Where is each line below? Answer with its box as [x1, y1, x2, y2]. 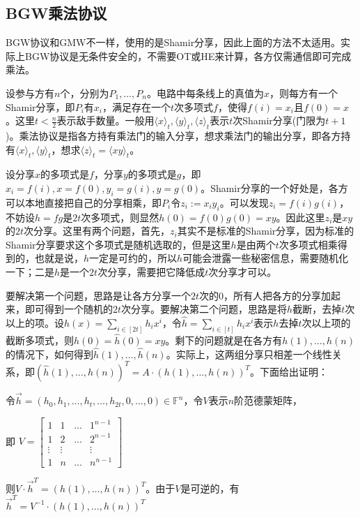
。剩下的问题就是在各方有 [165, 333, 283, 347]
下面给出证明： [260, 364, 329, 378]
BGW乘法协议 [6, 2, 107, 24]
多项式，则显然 [91, 209, 159, 224]
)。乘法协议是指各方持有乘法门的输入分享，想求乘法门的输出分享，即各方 [6, 128, 341, 142]
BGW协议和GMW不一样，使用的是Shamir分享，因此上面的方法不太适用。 [6, 35, 341, 50]
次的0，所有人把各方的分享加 [199, 288, 331, 302]
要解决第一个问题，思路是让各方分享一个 [6, 288, 191, 302]
